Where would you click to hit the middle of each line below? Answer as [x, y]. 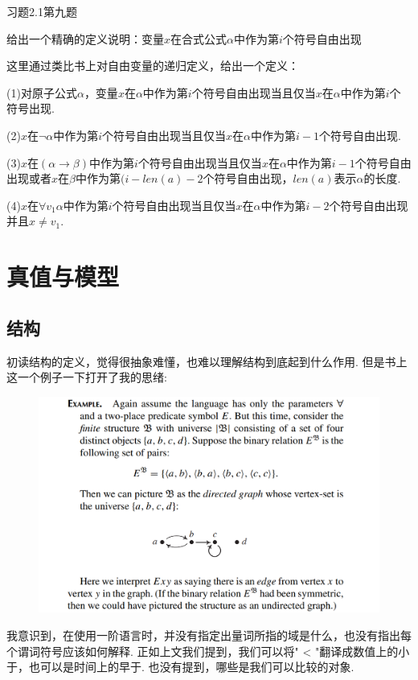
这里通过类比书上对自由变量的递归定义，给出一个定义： [153, 66]
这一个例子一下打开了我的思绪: [87, 377]
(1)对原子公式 [42, 92]
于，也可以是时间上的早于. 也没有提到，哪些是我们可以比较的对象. [180, 667]
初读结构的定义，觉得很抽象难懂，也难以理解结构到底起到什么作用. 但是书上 [207, 361]
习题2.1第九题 [42, 11]
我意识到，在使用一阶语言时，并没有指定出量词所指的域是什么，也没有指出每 [209, 635]
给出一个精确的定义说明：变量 [85, 38]
